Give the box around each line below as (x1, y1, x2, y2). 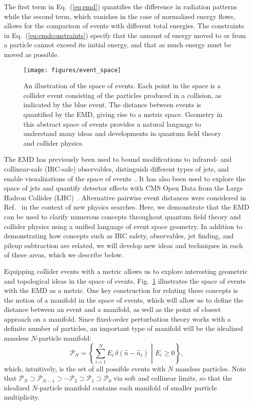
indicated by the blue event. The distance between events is (23, 99, 201, 110)
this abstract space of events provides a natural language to (23, 118, 201, 129)
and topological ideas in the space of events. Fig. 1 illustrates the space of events (4, 275, 246, 286)
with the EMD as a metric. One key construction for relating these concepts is (4, 285, 238, 295)
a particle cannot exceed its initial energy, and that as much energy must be (4, 39, 232, 50)
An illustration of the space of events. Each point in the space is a (23, 80, 221, 91)
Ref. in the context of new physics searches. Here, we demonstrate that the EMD (4, 202, 250, 212)
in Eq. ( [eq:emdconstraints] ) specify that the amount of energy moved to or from (4, 30, 246, 40)
